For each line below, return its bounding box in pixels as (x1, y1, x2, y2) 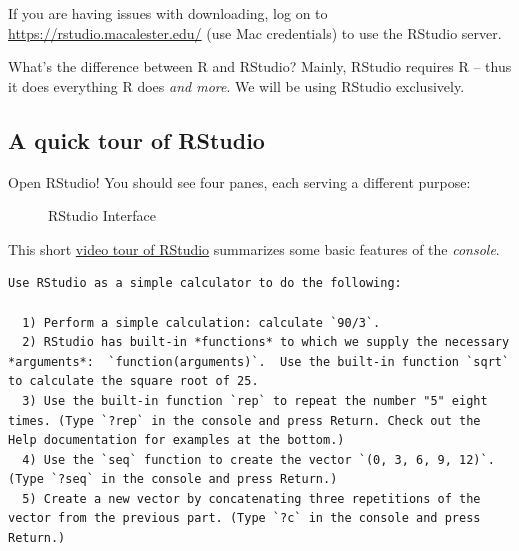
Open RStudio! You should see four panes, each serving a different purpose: (8, 171, 471, 192)
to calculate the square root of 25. (8, 374, 259, 389)
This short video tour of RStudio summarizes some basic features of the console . (8, 238, 500, 259)
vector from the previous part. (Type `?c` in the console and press (8, 511, 481, 526)
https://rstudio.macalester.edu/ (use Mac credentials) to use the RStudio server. (8, 22, 502, 43)
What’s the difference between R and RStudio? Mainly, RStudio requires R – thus (8, 56, 512, 77)
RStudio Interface (48, 205, 156, 226)
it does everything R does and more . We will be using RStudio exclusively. (8, 75, 465, 96)
